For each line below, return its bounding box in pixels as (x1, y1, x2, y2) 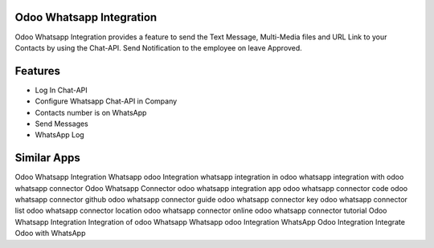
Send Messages (35, 119, 88, 128)
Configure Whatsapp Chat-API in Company (35, 96, 178, 106)
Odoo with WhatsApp (14, 229, 86, 238)
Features (14, 64, 60, 78)
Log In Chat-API (35, 85, 88, 95)
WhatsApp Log (35, 130, 84, 140)
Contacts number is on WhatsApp (35, 108, 147, 117)
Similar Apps (14, 151, 80, 165)
